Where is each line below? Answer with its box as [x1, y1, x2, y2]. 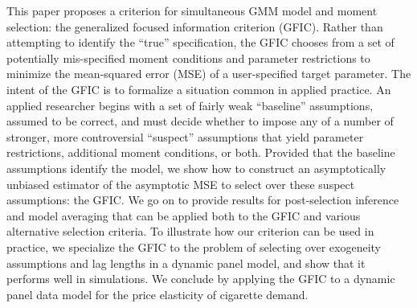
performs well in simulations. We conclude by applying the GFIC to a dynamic [6, 270, 395, 287]
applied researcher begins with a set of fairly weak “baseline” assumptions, [6, 97, 374, 113]
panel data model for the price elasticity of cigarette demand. [6, 285, 309, 302]
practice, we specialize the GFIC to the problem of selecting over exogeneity [6, 238, 381, 255]
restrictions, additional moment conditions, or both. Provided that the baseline [6, 144, 395, 161]
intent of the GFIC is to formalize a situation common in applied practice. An [6, 80, 391, 97]
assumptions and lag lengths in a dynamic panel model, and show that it [6, 254, 366, 271]
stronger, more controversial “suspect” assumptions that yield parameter [6, 128, 364, 145]
